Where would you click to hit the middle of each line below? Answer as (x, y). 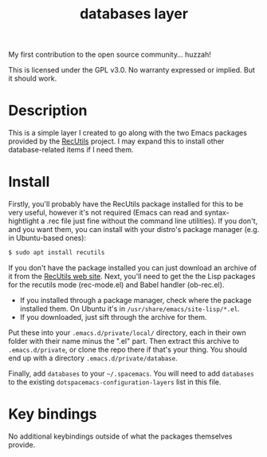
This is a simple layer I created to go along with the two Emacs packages (128, 133)
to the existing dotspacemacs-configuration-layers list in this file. (115, 382)
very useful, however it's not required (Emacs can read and (106, 213)
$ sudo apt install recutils (57, 253)
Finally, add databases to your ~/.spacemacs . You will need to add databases (132, 373)
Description (48, 110)
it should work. (33, 79)
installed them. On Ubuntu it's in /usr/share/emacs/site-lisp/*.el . (130, 309)
